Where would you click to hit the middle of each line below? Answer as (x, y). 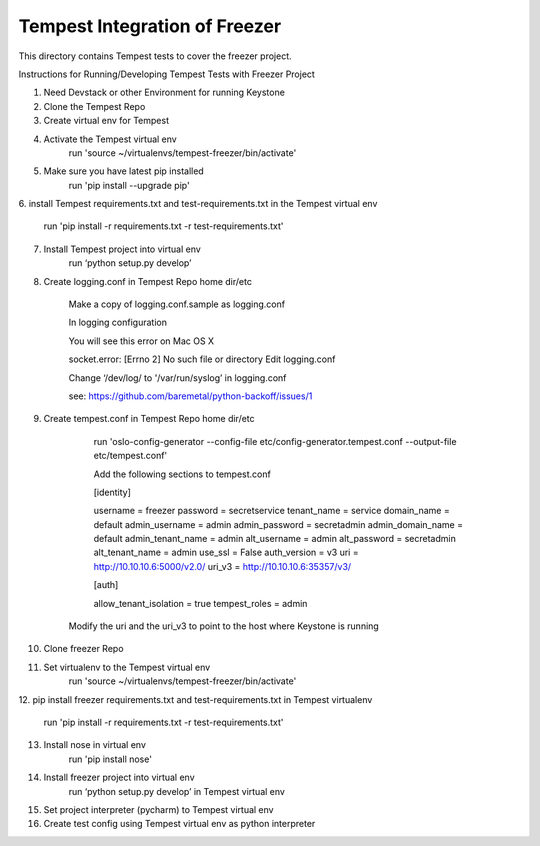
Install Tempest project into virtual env (122, 249)
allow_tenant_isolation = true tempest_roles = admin (200, 603)
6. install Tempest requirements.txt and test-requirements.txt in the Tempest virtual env (198, 204)
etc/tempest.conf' (130, 456)
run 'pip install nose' (110, 759)
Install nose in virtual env (95, 745)
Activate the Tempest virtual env (110, 139)
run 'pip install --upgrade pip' (129, 185)
